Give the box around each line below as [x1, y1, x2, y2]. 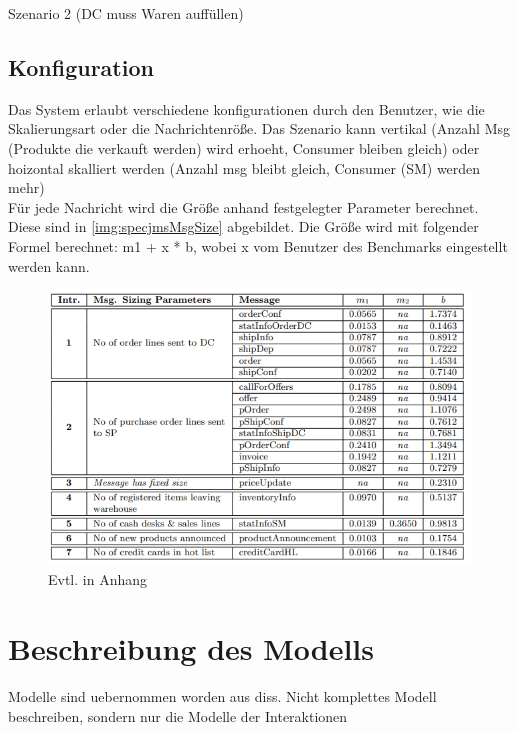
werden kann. [8, 255, 90, 276]
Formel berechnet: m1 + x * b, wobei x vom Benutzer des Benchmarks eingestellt [8, 235, 508, 256]
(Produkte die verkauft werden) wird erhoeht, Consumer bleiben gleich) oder [8, 137, 480, 158]
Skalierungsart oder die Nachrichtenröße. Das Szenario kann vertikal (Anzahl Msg [8, 118, 511, 139]
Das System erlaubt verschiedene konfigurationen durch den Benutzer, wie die [8, 98, 485, 119]
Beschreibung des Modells [8, 628, 375, 669]
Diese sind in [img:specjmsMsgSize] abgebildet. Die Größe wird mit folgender [8, 216, 479, 237]
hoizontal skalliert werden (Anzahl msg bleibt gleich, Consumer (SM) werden [8, 157, 481, 178]
